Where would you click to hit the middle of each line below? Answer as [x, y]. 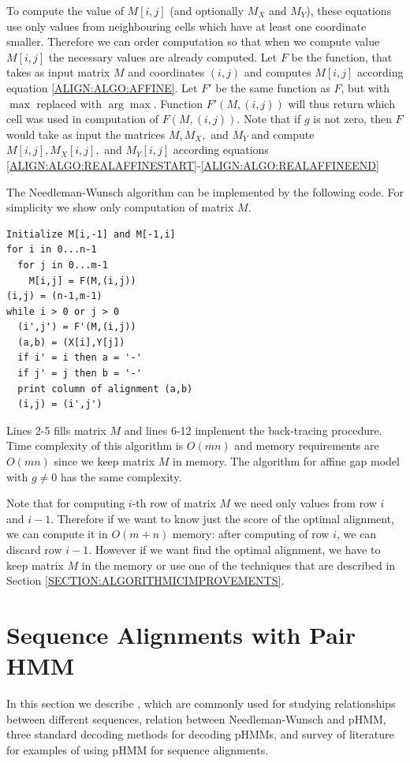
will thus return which [341, 103]
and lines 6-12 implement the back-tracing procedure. [253, 430]
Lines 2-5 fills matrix [56, 430]
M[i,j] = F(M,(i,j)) [82, 281]
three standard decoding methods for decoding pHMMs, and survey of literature [200, 734]
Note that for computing [66, 503]
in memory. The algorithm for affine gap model [286, 461]
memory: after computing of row [251, 534]
